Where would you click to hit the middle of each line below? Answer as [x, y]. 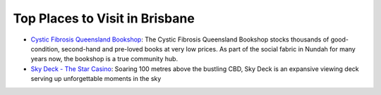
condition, [45, 49]
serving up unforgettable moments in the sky [96, 79]
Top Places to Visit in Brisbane [104, 18]
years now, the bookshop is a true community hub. [104, 59]
